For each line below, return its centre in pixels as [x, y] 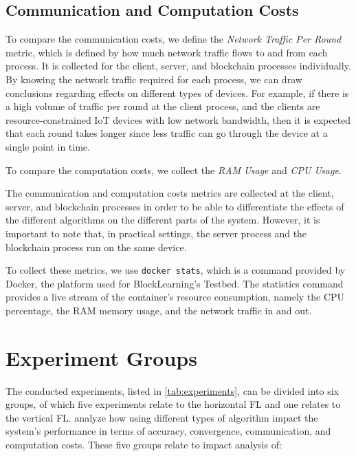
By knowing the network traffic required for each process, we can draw [154, 79]
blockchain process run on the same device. [96, 247]
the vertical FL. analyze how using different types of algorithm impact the [162, 417]
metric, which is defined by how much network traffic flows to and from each [167, 52]
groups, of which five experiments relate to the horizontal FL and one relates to [173, 404]
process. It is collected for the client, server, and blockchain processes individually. [178, 66]
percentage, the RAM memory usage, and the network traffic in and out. [159, 310]
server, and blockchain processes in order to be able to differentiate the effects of [175, 206]
